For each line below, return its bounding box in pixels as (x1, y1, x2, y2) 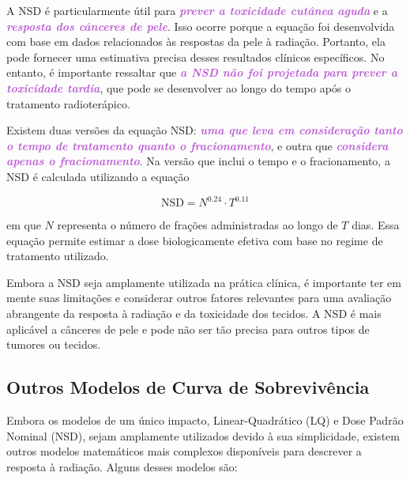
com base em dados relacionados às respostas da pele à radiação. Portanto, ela (6, 33, 386, 50)
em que (6, 217, 41, 233)
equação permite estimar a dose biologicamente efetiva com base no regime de (6, 232, 383, 248)
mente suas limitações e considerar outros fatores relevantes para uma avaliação (6, 289, 392, 306)
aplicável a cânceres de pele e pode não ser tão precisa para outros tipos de (6, 320, 370, 337)
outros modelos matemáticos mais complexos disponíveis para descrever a (6, 443, 362, 459)
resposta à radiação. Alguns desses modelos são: (6, 458, 238, 474)
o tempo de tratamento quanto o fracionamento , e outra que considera (6, 137, 389, 153)
